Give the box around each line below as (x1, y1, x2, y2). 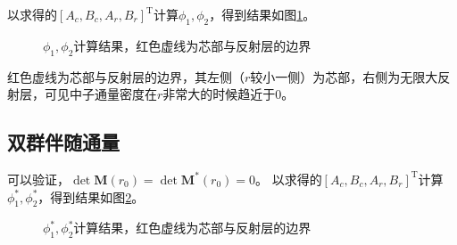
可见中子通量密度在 (44, 85, 157, 103)
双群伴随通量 (7, 128, 120, 156)
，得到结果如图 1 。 (209, 5, 316, 23)
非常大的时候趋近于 (162, 85, 276, 103)
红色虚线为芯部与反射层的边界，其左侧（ (7, 67, 245, 86)
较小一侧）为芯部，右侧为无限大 (250, 67, 438, 86)
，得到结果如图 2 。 (37, 187, 145, 206)
